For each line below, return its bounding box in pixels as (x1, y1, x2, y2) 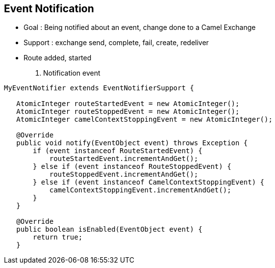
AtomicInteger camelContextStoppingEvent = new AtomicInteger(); (16, 115, 273, 124)
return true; (33, 233, 83, 241)
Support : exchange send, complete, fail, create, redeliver (24, 38, 209, 47)
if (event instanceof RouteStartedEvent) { (33, 147, 202, 155)
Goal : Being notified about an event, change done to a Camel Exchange (24, 23, 256, 32)
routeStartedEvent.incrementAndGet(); (49, 155, 199, 163)
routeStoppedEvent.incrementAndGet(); (49, 170, 199, 179)
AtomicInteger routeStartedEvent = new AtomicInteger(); (16, 100, 240, 108)
